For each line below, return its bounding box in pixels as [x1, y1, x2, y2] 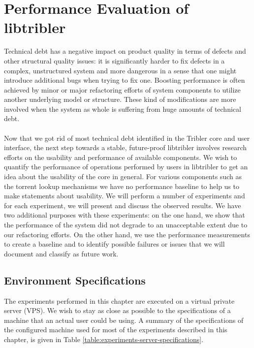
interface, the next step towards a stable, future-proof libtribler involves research [4, 142, 247, 153]
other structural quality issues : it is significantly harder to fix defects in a [4, 55, 225, 65]
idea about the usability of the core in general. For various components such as [4, 171, 242, 182]
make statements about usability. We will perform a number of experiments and [4, 190, 245, 201]
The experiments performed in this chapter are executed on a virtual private [4, 295, 235, 306]
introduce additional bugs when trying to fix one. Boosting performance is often [4, 75, 245, 85]
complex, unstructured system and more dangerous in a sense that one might [4, 65, 237, 75]
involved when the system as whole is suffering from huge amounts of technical [4, 103, 241, 114]
